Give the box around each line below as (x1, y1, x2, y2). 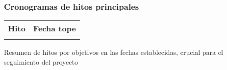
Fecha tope (33, 23, 76, 34)
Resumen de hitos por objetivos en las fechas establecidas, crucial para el (4, 47, 223, 57)
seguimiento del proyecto (4, 56, 78, 67)
